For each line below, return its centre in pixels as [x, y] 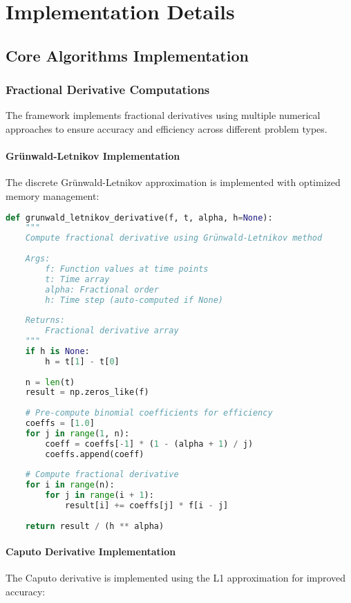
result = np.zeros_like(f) [87, 392]
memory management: [53, 195]
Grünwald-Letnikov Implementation [93, 156]
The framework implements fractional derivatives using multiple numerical [163, 115]
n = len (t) [50, 382]
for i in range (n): [70, 485]
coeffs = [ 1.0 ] [60, 424]
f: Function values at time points [127, 269]
